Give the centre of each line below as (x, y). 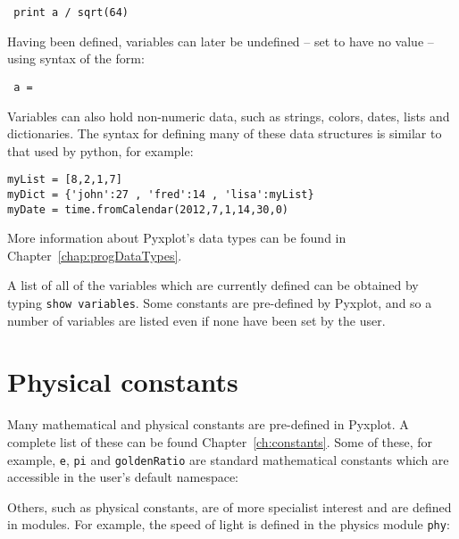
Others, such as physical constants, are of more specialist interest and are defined (229, 506)
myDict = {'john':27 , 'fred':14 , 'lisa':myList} (161, 194)
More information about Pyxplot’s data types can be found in (177, 238)
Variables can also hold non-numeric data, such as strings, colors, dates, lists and (229, 116)
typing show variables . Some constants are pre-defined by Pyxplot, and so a (220, 303)
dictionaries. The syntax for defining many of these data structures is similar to (225, 133)
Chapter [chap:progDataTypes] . (95, 255)
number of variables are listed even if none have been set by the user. (196, 320)
